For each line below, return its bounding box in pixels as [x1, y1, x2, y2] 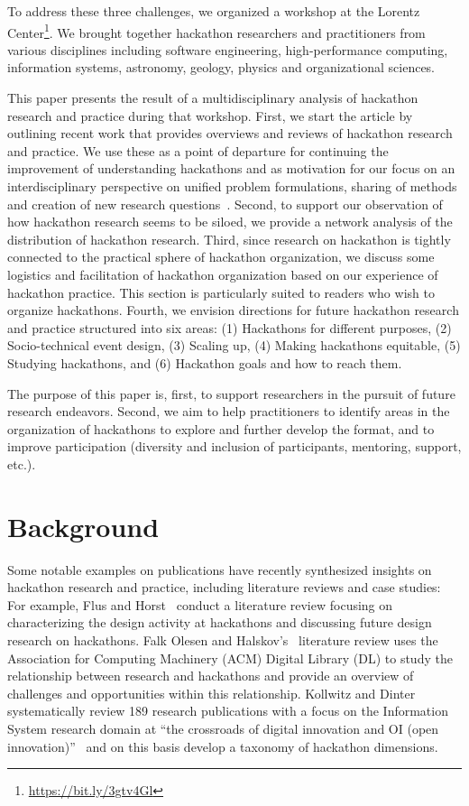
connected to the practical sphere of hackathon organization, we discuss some [7, 247, 435, 266]
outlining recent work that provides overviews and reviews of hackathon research [7, 124, 453, 143]
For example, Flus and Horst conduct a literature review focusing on [7, 595, 393, 614]
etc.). [7, 454, 36, 473]
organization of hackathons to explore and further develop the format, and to [7, 419, 435, 438]
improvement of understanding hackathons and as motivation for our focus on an [7, 159, 455, 178]
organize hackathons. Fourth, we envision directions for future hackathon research [7, 301, 459, 320]
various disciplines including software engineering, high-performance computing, [7, 40, 448, 59]
